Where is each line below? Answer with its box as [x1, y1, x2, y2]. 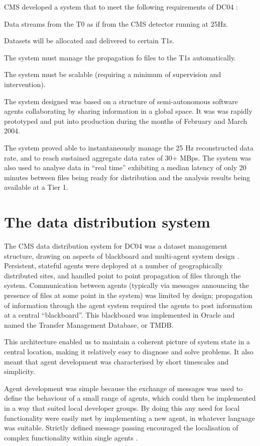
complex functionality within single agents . [4, 432, 138, 442]
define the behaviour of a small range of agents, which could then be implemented [4, 393, 256, 403]
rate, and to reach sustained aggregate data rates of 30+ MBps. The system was [4, 152, 251, 163]
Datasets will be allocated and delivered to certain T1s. [4, 35, 175, 46]
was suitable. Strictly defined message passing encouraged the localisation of [4, 422, 238, 433]
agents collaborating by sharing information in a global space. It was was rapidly [4, 106, 252, 116]
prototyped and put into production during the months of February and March [4, 115, 247, 126]
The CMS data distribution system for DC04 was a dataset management [4, 241, 227, 251]
